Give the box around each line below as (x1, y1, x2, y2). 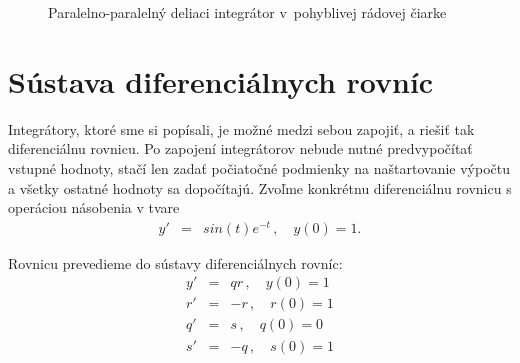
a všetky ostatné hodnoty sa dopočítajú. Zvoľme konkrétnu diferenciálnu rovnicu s (8, 177, 512, 198)
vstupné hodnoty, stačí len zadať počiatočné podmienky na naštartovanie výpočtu (8, 157, 510, 178)
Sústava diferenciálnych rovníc (8, 60, 434, 101)
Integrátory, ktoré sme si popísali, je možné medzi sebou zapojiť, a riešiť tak (8, 118, 475, 139)
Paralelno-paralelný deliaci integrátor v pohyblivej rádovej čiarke (48, 2, 447, 22)
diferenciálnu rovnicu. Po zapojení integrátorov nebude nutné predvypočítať (8, 138, 473, 159)
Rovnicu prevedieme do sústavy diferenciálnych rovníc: (8, 252, 343, 273)
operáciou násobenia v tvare (8, 197, 180, 218)
